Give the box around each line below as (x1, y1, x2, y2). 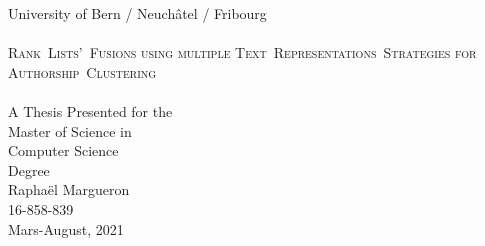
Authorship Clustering (8, 61, 157, 82)
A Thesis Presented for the (8, 100, 173, 121)
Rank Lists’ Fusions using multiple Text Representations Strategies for (8, 42, 477, 63)
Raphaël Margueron (8, 179, 130, 200)
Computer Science (8, 140, 119, 161)
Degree (8, 159, 50, 180)
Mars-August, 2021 (8, 218, 124, 239)
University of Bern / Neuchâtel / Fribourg (8, 3, 267, 23)
